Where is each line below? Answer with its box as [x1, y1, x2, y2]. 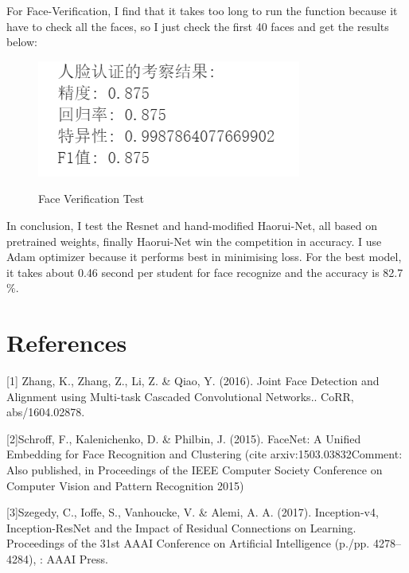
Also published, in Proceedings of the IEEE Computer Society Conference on [6, 462, 383, 478]
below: [6, 33, 37, 50]
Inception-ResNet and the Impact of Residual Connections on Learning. [6, 519, 356, 536]
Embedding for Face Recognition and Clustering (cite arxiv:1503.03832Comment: [6, 446, 403, 462]
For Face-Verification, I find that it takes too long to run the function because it [6, 2, 398, 18]
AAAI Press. [46, 551, 108, 567]
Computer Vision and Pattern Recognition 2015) [6, 477, 244, 493]
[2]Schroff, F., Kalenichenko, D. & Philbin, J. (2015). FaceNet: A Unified [6, 430, 361, 446]
